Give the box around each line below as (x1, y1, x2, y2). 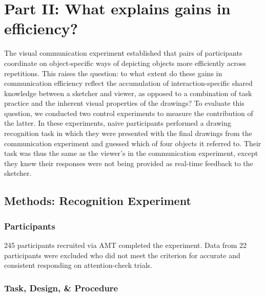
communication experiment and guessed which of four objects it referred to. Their (4, 138, 261, 148)
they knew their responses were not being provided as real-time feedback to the (4, 157, 253, 168)
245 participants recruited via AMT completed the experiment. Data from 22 (4, 240, 247, 250)
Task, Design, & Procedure (4, 281, 118, 294)
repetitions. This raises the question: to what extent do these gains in (4, 67, 222, 78)
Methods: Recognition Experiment (4, 193, 191, 209)
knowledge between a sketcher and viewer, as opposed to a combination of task (4, 87, 252, 98)
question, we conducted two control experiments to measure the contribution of (4, 107, 253, 118)
